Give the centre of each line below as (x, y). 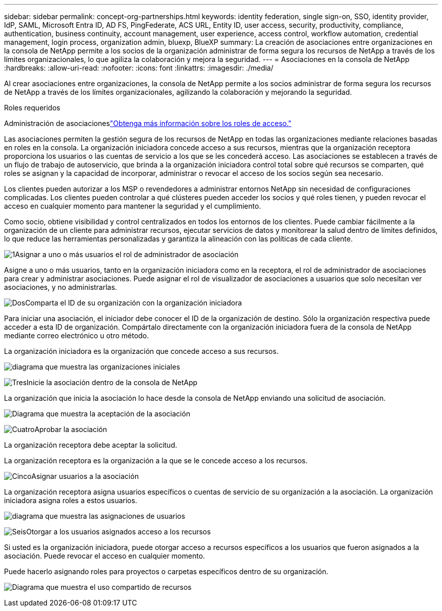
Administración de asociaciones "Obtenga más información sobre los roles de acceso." (148, 123)
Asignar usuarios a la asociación (85, 476)
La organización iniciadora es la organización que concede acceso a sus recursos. (141, 351)
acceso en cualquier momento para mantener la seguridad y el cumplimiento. (133, 206)
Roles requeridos (32, 108)
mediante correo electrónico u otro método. (77, 335)
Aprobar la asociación (71, 429)
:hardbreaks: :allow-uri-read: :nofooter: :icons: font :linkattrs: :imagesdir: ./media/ (139, 68)
